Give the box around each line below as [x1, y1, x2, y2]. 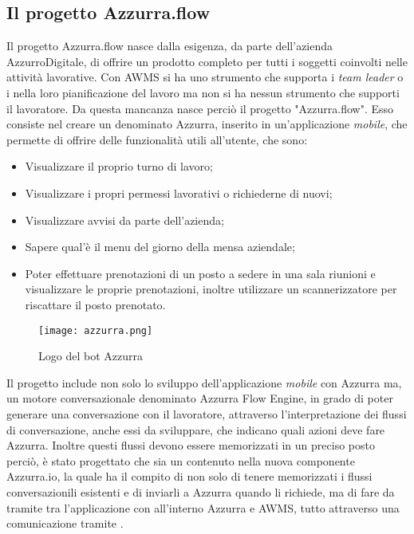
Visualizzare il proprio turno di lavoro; [25, 158, 213, 175]
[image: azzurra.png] [38, 324, 153, 336]
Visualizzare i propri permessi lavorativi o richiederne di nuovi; [25, 184, 333, 201]
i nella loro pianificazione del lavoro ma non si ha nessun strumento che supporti [6, 84, 400, 100]
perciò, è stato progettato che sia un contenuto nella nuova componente [6, 452, 355, 469]
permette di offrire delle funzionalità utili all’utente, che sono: [6, 131, 308, 147]
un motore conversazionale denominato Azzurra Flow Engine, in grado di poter [6, 390, 393, 406]
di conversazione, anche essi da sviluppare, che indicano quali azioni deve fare [6, 421, 385, 438]
